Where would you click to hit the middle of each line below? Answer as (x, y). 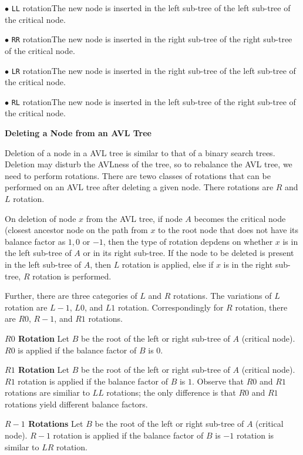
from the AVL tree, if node (134, 218)
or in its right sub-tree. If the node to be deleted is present (188, 253)
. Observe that (218, 381)
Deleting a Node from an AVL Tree (78, 133)
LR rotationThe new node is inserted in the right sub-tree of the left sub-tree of (154, 70)
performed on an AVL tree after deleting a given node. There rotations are (139, 187)
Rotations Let (56, 424)
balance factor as (35, 241)
